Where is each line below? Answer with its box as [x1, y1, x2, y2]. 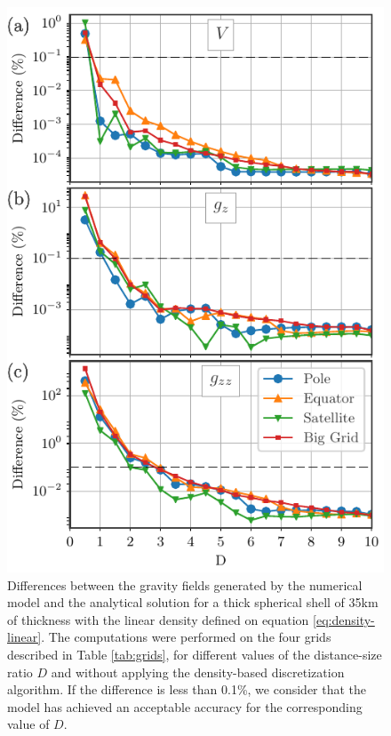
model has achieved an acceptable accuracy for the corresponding [7, 697, 363, 716]
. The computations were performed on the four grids [41, 628, 331, 646]
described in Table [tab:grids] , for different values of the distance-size [7, 644, 382, 663]
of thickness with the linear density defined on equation [7, 610, 309, 628]
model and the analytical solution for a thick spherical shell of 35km [7, 593, 379, 612]
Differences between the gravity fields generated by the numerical [7, 575, 363, 594]
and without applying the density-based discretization [51, 662, 345, 681]
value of [7, 715, 50, 733]
